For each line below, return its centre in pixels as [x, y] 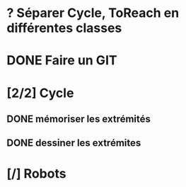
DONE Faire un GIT [62, 61]
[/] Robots [36, 173]
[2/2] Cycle [40, 93]
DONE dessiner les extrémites [74, 143]
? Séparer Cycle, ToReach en [93, 13]
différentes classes [64, 28]
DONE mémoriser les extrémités [79, 119]
